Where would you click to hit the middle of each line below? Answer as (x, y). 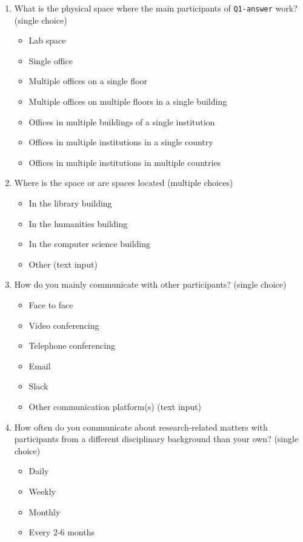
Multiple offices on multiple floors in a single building (128, 101)
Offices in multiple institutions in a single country (121, 142)
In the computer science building (89, 244)
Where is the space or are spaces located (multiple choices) (124, 183)
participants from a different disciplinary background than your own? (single (156, 439)
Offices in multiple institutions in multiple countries (125, 162)
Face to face (51, 304)
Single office (51, 60)
